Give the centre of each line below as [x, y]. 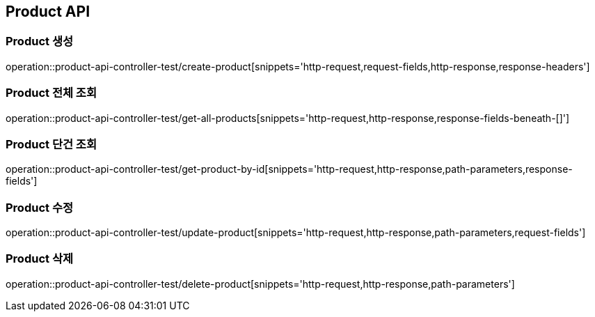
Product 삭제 [39, 259]
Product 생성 [39, 41]
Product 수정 [39, 207]
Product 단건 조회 [51, 144]
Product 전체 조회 [51, 93]
